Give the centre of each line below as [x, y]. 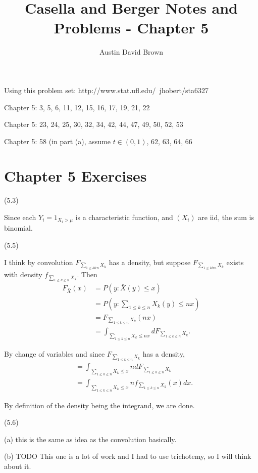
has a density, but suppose [150, 262]
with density [23, 274]
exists [235, 262]
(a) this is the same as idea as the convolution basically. [90, 439]
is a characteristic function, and [124, 217]
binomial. [18, 228]
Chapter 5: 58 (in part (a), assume [58, 141]
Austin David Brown [131, 52]
